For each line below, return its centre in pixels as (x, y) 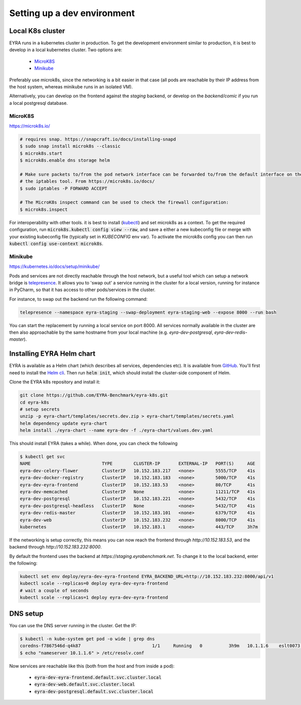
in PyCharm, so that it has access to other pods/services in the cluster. (82, 290)
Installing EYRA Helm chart (52, 354)
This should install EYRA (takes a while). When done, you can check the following (93, 444)
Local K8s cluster (37, 31)
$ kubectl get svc (42, 457)
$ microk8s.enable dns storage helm (65, 160)
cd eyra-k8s (35, 402)
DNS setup (26, 613)
